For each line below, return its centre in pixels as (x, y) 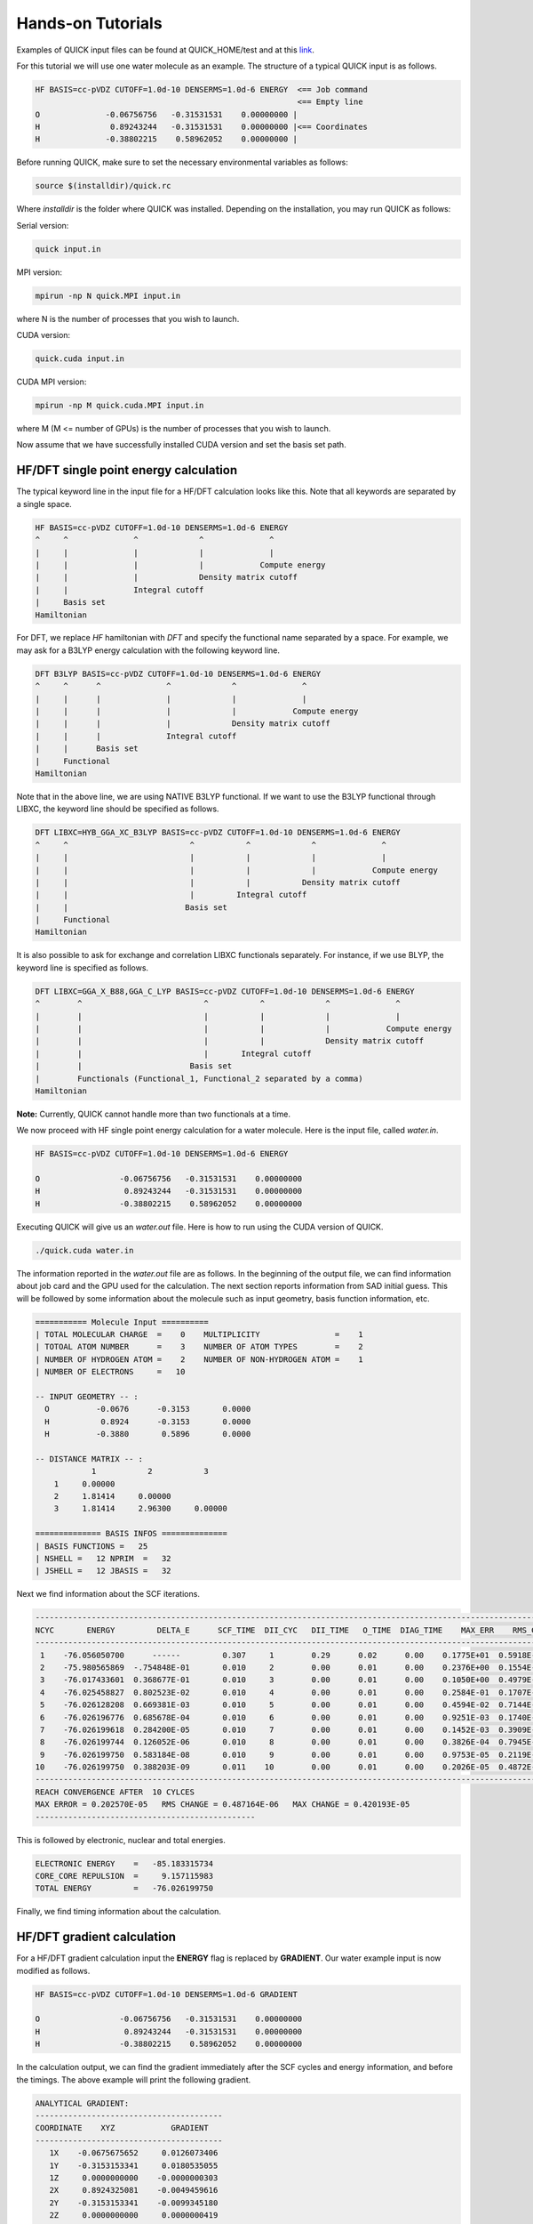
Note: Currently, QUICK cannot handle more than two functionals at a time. (153, 1114)
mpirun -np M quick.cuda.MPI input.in (119, 406)
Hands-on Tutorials (90, 23)
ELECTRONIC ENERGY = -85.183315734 (124, 1863)
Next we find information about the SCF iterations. (108, 1594)
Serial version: (43, 225)
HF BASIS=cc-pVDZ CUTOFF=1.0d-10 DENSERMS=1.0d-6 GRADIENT (166, 1994)
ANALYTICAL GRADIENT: (82, 2103)
